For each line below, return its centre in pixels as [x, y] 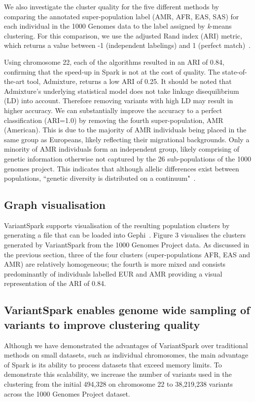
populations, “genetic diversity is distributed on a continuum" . [100, 178]
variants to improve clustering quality [102, 324]
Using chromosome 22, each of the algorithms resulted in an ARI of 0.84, [114, 61]
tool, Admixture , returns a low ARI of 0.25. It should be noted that [129, 81]
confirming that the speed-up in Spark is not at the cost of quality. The [112, 71]
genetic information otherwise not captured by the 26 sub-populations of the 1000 [127, 158]
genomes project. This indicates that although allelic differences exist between [122, 168]
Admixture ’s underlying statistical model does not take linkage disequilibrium [122, 91]
